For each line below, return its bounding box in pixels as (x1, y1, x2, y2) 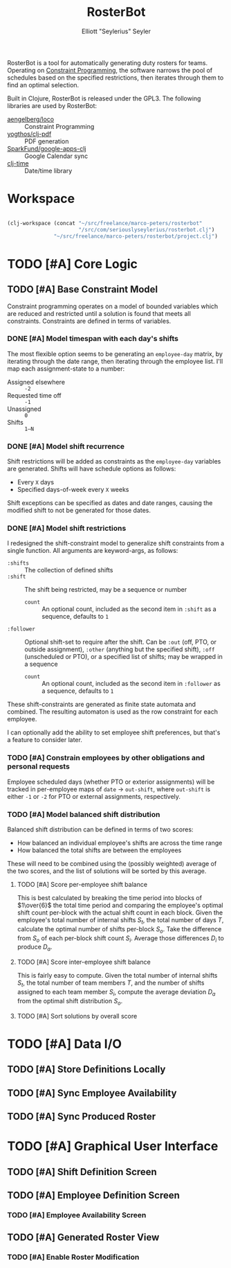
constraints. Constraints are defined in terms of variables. (7, 317, 172, 325)
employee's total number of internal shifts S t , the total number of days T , (17, 915, 224, 926)
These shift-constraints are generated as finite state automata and (7, 701, 196, 709)
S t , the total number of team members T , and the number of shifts (17, 978, 205, 988)
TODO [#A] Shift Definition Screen (7, 1165, 157, 1178)
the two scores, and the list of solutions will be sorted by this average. (7, 867, 207, 875)
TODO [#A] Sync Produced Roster (7, 1110, 156, 1122)
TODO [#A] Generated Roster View (7, 1231, 160, 1244)
